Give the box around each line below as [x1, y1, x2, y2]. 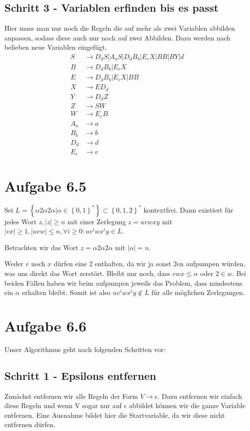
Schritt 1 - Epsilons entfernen [4, 368, 156, 383]
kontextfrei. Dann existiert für [143, 204, 233, 215]
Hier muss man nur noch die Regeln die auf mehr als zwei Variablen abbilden [4, 23, 235, 33]
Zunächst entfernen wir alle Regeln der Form [4, 391, 138, 401]
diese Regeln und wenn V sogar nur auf [4, 400, 122, 411]
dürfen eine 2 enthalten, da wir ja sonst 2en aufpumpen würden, [54, 258, 246, 269]
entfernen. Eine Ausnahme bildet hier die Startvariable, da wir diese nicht [4, 410, 225, 420]
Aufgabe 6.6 [4, 315, 87, 335]
